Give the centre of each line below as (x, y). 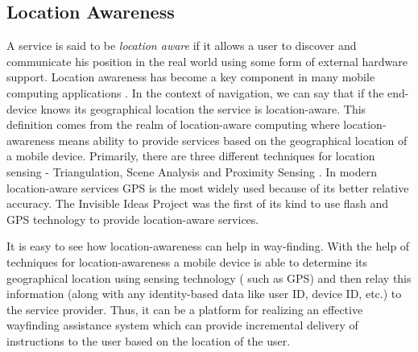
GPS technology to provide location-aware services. (133, 219)
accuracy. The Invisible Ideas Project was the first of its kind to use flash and (198, 203)
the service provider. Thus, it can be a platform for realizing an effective (185, 309)
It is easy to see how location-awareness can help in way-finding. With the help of (208, 246)
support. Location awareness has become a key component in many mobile (191, 77)
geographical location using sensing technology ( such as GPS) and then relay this (209, 277)
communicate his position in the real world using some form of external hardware (207, 61)
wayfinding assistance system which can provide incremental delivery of (182, 325)
